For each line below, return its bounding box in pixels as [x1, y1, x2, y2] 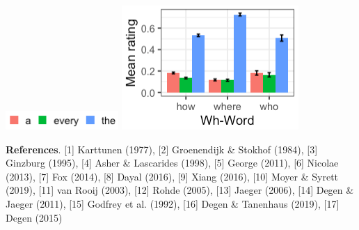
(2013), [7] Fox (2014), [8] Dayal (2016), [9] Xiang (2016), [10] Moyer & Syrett [6, 169, 339, 183]
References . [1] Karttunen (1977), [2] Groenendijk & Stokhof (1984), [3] [6, 141, 318, 156]
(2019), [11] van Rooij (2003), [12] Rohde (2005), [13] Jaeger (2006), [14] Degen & [6, 183, 354, 197]
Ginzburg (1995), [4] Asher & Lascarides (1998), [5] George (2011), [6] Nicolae [6, 155, 339, 170]
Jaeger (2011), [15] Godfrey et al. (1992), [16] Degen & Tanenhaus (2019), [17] [6, 196, 340, 210]
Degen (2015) [6, 210, 63, 224]
